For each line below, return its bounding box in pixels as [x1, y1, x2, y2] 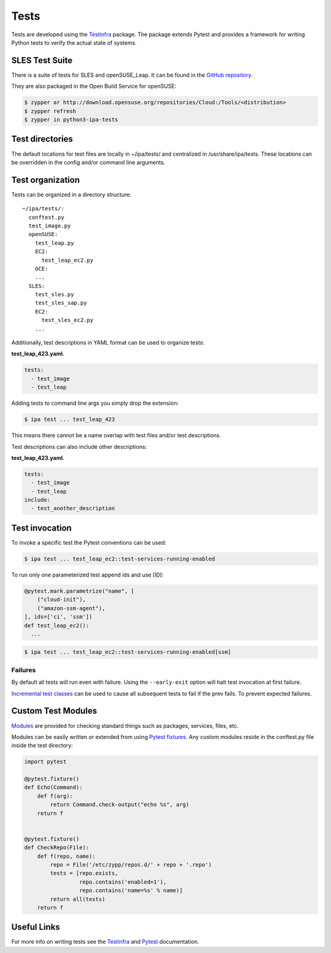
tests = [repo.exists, [50, 870, 119, 877]
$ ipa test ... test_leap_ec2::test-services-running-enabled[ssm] [24, 649, 232, 656]
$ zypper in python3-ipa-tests [24, 117, 119, 123]
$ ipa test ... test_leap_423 [24, 416, 115, 423]
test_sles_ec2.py [41, 316, 94, 324]
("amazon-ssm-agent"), [37, 605, 105, 611]
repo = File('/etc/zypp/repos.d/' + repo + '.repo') [50, 861, 212, 868]
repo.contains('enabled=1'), [78, 878, 167, 886]
